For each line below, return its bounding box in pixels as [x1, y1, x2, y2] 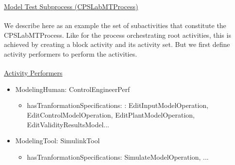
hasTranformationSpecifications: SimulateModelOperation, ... [27, 151, 209, 162]
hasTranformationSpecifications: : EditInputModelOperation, [27, 100, 209, 110]
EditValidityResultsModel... [27, 119, 109, 129]
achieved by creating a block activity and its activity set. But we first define [4, 39, 230, 49]
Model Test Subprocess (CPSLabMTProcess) [4, 1, 138, 11]
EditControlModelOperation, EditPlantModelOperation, [27, 109, 195, 120]
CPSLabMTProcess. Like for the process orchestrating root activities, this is [4, 30, 231, 40]
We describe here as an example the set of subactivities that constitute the [4, 20, 226, 30]
